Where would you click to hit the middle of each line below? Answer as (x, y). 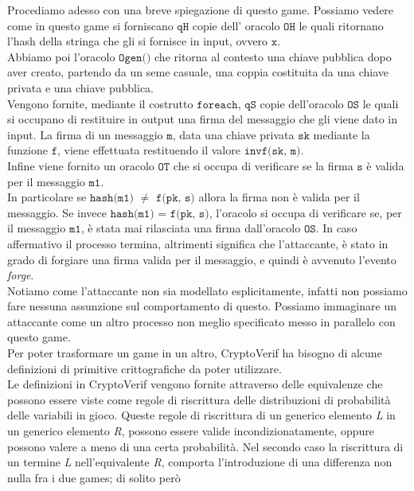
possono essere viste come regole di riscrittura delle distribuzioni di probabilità (199, 399)
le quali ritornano (341, 25)
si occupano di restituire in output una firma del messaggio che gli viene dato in (203, 119)
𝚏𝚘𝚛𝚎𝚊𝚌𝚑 (217, 105)
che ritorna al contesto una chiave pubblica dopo (273, 56)
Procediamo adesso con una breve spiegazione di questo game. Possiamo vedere (201, 10)
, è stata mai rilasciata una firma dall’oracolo (191, 228)
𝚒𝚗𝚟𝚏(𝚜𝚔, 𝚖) (272, 152)
